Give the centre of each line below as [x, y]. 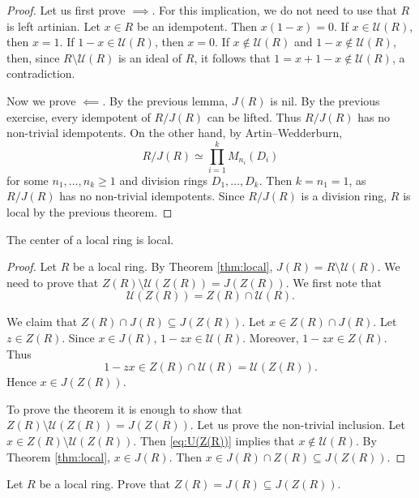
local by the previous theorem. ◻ [90, 212]
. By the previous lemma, [165, 100]
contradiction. [41, 73]
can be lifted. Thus [254, 116]
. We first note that [334, 282]
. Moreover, [271, 338]
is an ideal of [150, 57]
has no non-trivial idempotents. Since [152, 196]
